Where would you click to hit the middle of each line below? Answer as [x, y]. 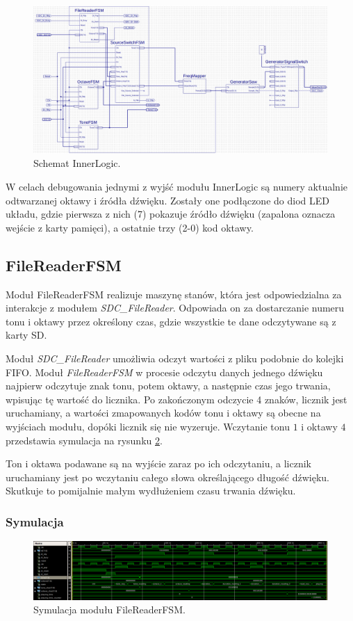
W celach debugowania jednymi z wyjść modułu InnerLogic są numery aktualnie [177, 187]
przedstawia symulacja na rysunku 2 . [84, 440]
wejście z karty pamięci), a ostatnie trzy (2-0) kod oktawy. [130, 227]
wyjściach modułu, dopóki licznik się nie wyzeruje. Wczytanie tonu [148, 426]
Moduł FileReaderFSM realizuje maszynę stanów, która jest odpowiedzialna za [174, 294]
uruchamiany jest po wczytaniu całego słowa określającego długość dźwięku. [167, 477]
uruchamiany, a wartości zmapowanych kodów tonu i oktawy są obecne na [163, 413]
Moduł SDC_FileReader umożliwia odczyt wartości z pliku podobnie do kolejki [175, 358]
